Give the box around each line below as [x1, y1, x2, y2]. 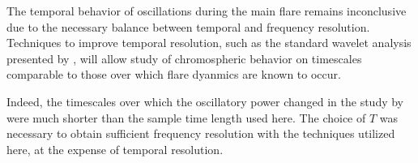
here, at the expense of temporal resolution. [6, 140, 224, 157]
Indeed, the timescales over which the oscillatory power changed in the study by [6, 92, 403, 109]
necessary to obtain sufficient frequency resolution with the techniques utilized [6, 125, 395, 142]
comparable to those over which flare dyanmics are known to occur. [6, 66, 341, 83]
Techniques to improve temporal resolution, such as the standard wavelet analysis [6, 34, 412, 51]
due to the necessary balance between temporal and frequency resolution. [6, 18, 370, 35]
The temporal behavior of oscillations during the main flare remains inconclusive [6, 2, 407, 19]
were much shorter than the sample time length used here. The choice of [6, 109, 366, 126]
